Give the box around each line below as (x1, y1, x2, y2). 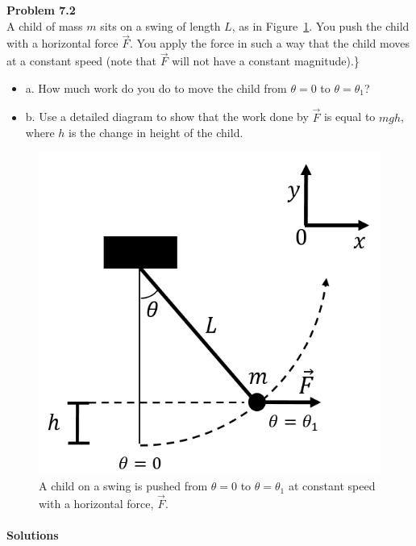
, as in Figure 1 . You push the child (231, 17, 410, 34)
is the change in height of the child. (69, 124, 243, 141)
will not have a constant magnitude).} (172, 52, 360, 69)
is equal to (323, 108, 376, 125)
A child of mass (6, 17, 83, 34)
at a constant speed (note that (6, 52, 157, 69)
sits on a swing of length (100, 17, 221, 34)
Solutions (6, 527, 59, 544)
